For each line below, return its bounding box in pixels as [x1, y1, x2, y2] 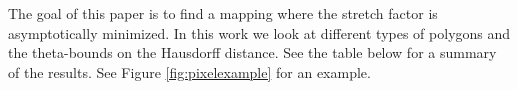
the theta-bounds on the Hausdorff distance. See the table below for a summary [8, 42, 497, 63]
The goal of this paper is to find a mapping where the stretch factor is [8, 3, 438, 23]
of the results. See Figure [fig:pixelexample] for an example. [8, 61, 371, 82]
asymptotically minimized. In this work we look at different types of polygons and [8, 22, 511, 43]
